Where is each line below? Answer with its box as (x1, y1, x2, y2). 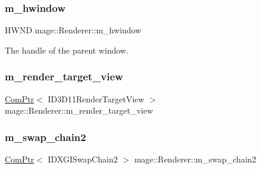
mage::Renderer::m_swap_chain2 (134, 153, 256, 165)
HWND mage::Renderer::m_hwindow (5, 24, 141, 36)
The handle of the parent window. (5, 43, 129, 56)
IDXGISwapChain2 (48, 153, 118, 165)
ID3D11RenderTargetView (48, 92, 144, 105)
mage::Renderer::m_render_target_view (5, 104, 153, 117)
